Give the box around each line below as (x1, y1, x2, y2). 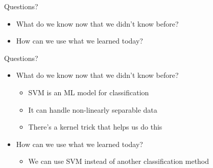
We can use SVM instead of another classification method (28, 156, 209, 166)
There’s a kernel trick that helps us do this (28, 121, 162, 132)
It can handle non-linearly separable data (28, 104, 157, 115)
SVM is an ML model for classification (28, 87, 149, 97)
